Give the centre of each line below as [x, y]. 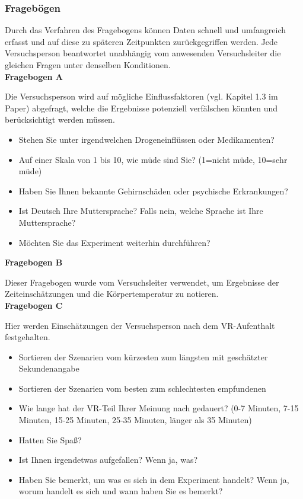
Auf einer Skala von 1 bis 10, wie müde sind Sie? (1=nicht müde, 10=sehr [153, 159]
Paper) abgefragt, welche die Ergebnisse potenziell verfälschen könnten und [141, 108]
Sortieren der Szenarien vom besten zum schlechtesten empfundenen [142, 388]
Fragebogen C [34, 305]
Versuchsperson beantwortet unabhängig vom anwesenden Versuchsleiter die [143, 53]
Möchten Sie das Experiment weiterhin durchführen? [114, 242]
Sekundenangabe [49, 368]
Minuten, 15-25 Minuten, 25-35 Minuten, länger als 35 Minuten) [135, 420]
